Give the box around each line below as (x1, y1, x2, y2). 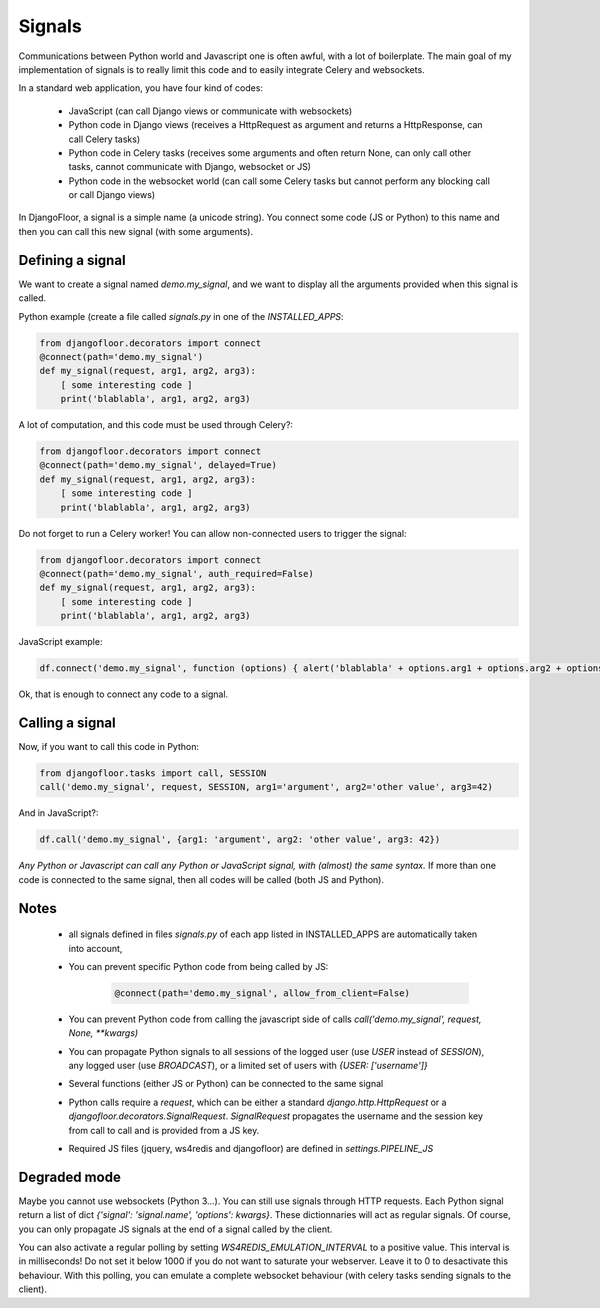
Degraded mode (18, 1168, 122, 1185)
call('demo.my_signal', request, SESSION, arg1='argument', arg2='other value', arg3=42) (39, 781, 494, 793)
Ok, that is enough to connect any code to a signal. (18, 688, 229, 700)
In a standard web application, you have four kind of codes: (18, 82, 264, 94)
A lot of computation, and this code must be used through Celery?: (18, 419, 294, 431)
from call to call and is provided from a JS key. (68, 1124, 260, 1136)
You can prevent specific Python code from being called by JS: (68, 960, 329, 972)
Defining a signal (18, 251, 126, 269)
